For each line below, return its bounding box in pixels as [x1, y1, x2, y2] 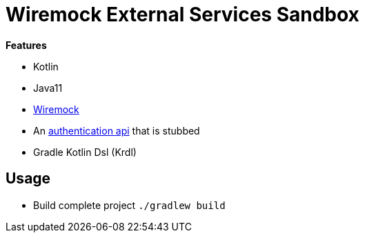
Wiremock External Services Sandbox [6, 3, 359, 26]
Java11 [33, 81, 63, 94]
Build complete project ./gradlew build [33, 199, 226, 211]
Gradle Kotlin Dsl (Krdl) [33, 146, 137, 158]
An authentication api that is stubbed [33, 124, 200, 137]
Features [6, 39, 47, 51]
